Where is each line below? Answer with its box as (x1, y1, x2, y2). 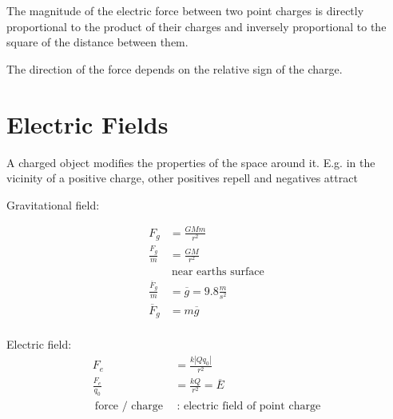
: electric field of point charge (177, 401, 321, 413)
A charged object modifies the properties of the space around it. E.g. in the (6, 154, 375, 170)
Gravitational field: (6, 196, 100, 213)
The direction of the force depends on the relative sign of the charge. (6, 60, 343, 77)
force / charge (94, 401, 164, 413)
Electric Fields (6, 107, 169, 140)
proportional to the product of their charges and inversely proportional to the (6, 18, 387, 34)
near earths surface (171, 266, 264, 278)
